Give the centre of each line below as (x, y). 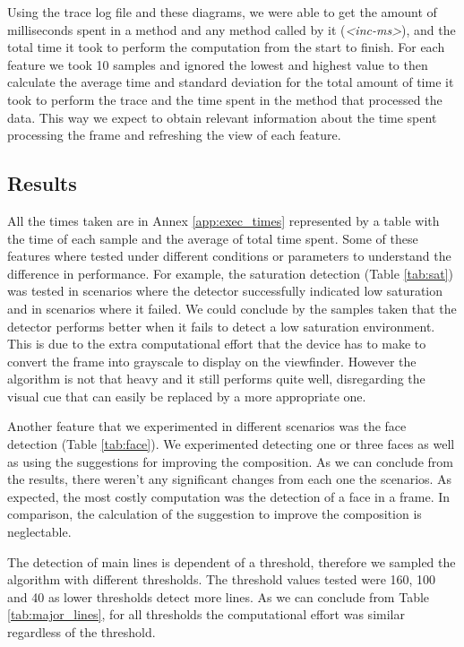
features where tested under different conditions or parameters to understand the (229, 256)
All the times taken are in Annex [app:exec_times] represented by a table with (223, 220)
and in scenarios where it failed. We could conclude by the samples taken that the (232, 308)
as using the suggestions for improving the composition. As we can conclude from (231, 461)
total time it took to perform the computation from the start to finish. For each (226, 47)
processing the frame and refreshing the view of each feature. (174, 135)
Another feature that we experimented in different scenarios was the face (207, 426)
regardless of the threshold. (82, 632)
